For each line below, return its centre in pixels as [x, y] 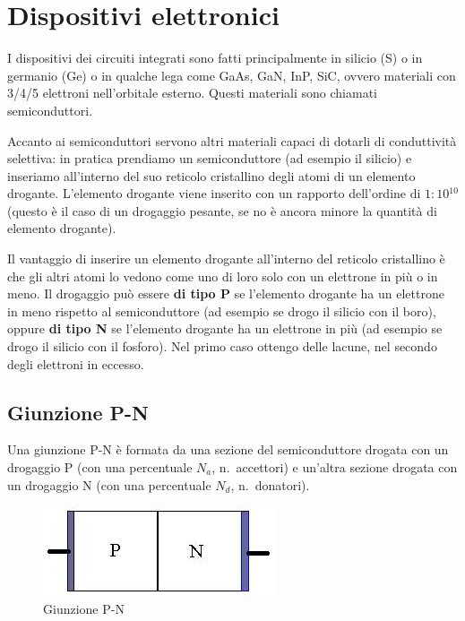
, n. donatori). [270, 484]
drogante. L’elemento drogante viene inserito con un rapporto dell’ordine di [214, 193]
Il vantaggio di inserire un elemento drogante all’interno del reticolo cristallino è [226, 259]
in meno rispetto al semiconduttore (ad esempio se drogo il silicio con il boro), [222, 310]
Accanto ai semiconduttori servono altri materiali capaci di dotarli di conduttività [232, 140]
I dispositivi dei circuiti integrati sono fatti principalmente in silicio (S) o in [215, 58]
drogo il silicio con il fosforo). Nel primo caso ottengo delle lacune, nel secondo [222, 346]
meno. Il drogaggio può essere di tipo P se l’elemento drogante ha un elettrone [226, 293]
